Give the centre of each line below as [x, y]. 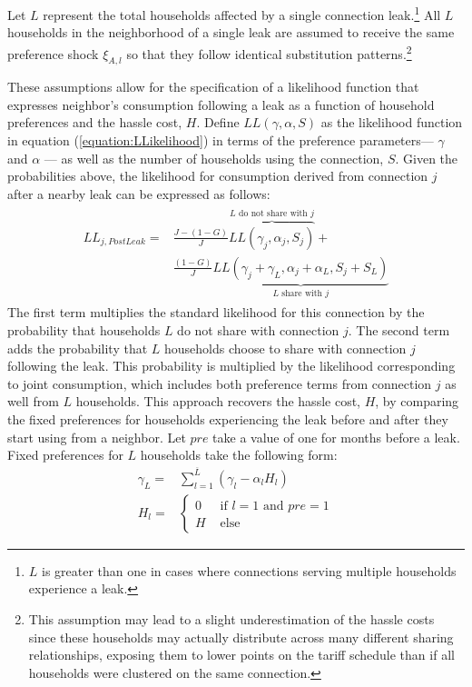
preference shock [53, 53]
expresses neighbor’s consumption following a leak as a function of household [221, 104]
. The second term [399, 330]
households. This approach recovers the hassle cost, [218, 401]
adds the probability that [78, 348]
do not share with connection [258, 330]
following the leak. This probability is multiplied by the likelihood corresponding [231, 366]
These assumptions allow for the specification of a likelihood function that [213, 87]
